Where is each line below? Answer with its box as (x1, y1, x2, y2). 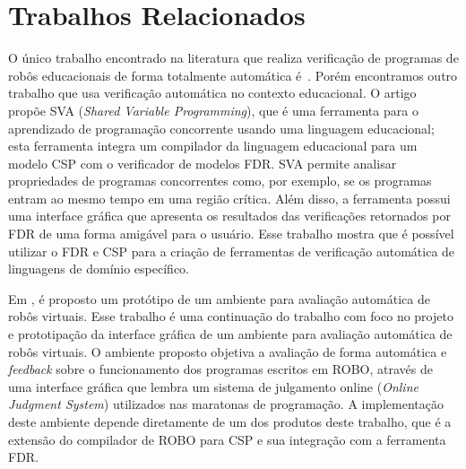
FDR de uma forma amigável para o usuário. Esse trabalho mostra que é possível (8, 224, 454, 243)
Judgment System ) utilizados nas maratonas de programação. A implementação (8, 395, 444, 413)
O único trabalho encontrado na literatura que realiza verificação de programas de (8, 48, 459, 67)
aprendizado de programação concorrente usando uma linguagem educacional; (8, 118, 435, 137)
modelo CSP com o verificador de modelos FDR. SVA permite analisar (8, 153, 397, 172)
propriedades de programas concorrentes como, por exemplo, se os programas (8, 171, 432, 190)
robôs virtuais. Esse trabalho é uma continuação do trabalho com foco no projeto (8, 307, 453, 326)
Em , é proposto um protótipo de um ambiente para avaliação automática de (8, 289, 430, 308)
